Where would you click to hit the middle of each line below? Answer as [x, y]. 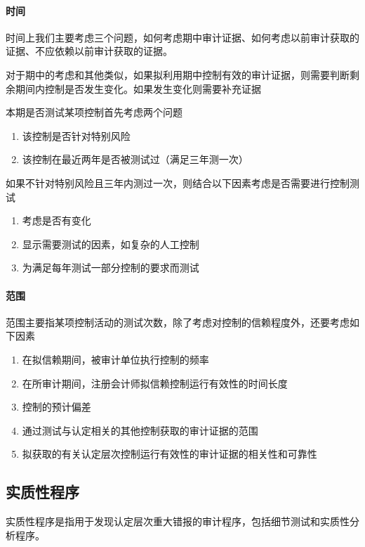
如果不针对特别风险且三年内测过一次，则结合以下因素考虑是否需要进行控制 [178, 182]
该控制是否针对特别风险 [76, 135]
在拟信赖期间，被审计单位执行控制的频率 [115, 359]
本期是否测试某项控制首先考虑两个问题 [94, 112]
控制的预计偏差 [57, 407]
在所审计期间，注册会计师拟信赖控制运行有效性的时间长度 [155, 383]
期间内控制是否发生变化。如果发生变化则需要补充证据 [138, 88]
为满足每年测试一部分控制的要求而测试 [111, 268]
